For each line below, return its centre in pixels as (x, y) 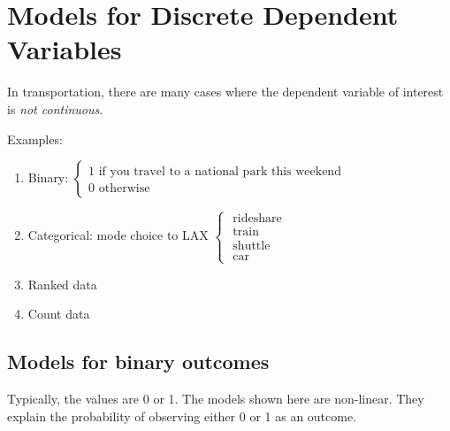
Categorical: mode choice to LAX (118, 235)
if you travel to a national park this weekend (220, 172)
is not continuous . (55, 108)
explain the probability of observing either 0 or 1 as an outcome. (182, 416)
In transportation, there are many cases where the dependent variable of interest (225, 92)
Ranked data (62, 284)
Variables (65, 49)
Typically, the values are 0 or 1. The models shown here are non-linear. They (216, 399)
